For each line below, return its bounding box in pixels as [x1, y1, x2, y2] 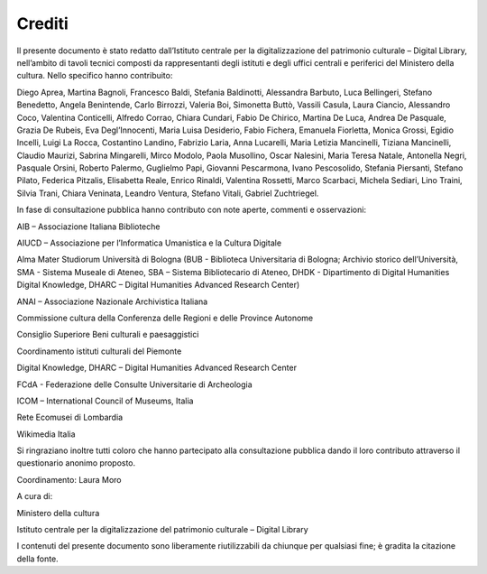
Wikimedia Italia [16, 429, 76, 440]
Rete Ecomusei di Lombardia [16, 412, 124, 423]
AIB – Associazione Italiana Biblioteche [16, 221, 161, 232]
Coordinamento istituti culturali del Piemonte [16, 346, 182, 356]
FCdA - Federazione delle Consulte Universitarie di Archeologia [16, 379, 253, 390]
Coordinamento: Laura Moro [16, 474, 122, 485]
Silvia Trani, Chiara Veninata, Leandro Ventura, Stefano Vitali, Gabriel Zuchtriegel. [16, 188, 319, 199]
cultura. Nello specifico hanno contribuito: [16, 70, 173, 81]
